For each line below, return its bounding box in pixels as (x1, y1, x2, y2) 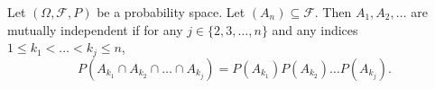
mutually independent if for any (7, 20, 183, 39)
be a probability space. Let (97, 3, 245, 21)
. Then (314, 3, 352, 21)
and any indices (272, 20, 358, 39)
